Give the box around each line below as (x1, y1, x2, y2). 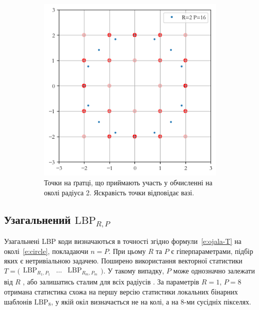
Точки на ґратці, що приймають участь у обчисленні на (44, 177, 212, 187)
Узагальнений (4, 211, 71, 227)
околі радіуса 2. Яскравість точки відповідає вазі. (44, 187, 194, 197)
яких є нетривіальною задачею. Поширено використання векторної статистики (4, 255, 242, 266)
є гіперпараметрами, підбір (171, 245, 253, 256)
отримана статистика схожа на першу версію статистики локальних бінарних (4, 286, 238, 296)
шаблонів (4, 296, 32, 306)
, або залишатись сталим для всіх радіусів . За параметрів (22, 276, 199, 287)
